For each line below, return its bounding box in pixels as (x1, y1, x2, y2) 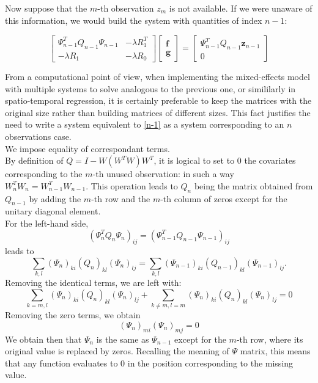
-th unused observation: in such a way (92, 167, 234, 180)
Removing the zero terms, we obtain (5, 308, 141, 321)
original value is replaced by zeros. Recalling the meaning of (5, 345, 229, 357)
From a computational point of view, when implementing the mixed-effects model (5, 70, 310, 82)
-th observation (97, 2, 154, 14)
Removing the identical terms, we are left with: (5, 276, 182, 289)
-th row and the (91, 192, 150, 205)
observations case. (5, 129, 72, 142)
